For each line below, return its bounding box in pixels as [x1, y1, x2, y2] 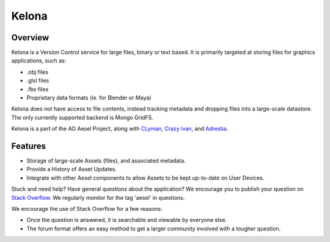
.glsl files [26, 77, 50, 84]
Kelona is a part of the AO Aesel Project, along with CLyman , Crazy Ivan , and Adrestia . [11, 125, 229, 133]
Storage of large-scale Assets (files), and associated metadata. [26, 157, 186, 164]
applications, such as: [11, 57, 67, 64]
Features [11, 141, 46, 151]
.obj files [26, 68, 48, 76]
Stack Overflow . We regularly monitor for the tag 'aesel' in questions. [11, 194, 185, 201]
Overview [11, 32, 50, 43]
